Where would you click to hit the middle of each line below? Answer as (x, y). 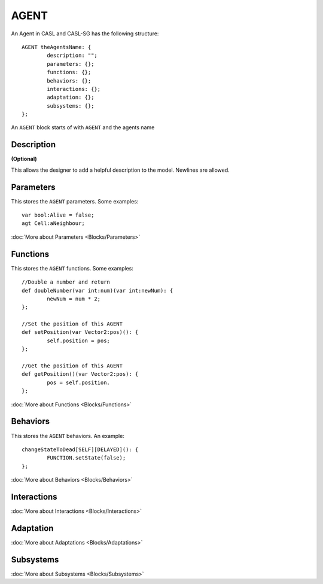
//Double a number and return (66, 282)
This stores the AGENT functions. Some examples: (72, 268)
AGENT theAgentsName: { (57, 47)
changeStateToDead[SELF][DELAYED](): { (80, 449)
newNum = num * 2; (74, 299)
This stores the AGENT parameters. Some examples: (75, 201)
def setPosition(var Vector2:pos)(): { (80, 332)
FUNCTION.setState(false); (86, 458)
